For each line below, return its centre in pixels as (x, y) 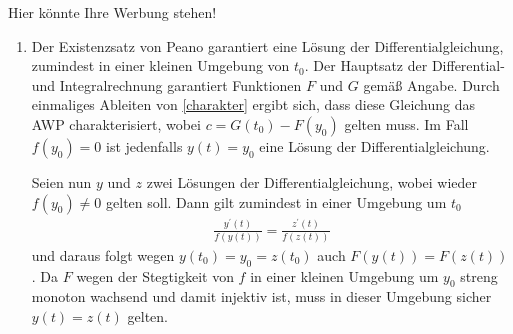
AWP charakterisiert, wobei (116, 123)
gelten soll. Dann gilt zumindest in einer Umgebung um (276, 201)
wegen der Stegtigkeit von (155, 275)
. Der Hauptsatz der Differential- (404, 65)
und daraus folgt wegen (103, 254)
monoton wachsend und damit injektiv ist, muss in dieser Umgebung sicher (261, 296)
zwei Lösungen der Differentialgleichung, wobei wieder (312, 181)
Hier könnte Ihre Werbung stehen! (112, 12)
